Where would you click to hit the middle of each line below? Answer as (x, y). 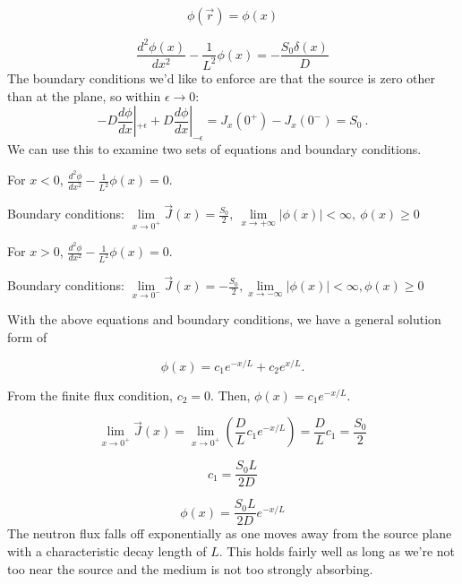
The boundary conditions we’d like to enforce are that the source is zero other (222, 77)
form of (27, 337)
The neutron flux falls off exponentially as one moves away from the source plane (230, 533)
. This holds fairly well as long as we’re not (337, 551)
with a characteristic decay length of (107, 551)
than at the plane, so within (84, 95)
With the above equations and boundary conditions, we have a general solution (224, 319)
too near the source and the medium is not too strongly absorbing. (190, 568)
